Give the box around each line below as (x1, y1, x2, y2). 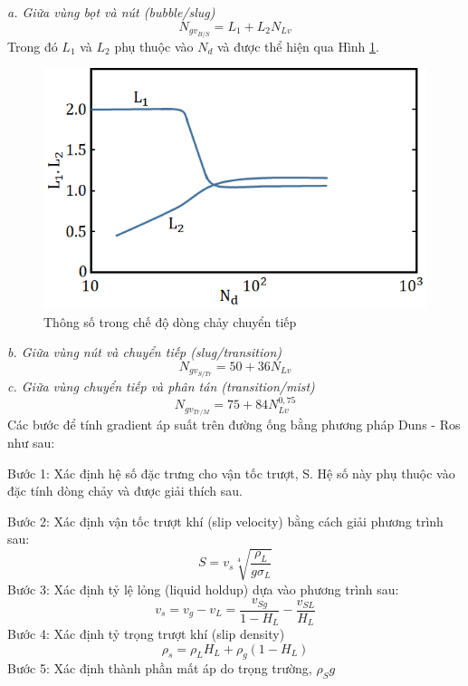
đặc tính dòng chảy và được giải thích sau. (7, 481, 243, 500)
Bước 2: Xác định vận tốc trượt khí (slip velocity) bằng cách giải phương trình (7, 511, 444, 530)
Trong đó (7, 36, 58, 55)
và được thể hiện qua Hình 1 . (216, 36, 379, 55)
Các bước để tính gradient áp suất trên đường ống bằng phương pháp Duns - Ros (7, 415, 461, 434)
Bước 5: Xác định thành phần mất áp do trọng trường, (7, 659, 312, 678)
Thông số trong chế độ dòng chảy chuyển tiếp (43, 312, 297, 331)
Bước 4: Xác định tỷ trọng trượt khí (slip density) (7, 624, 285, 643)
